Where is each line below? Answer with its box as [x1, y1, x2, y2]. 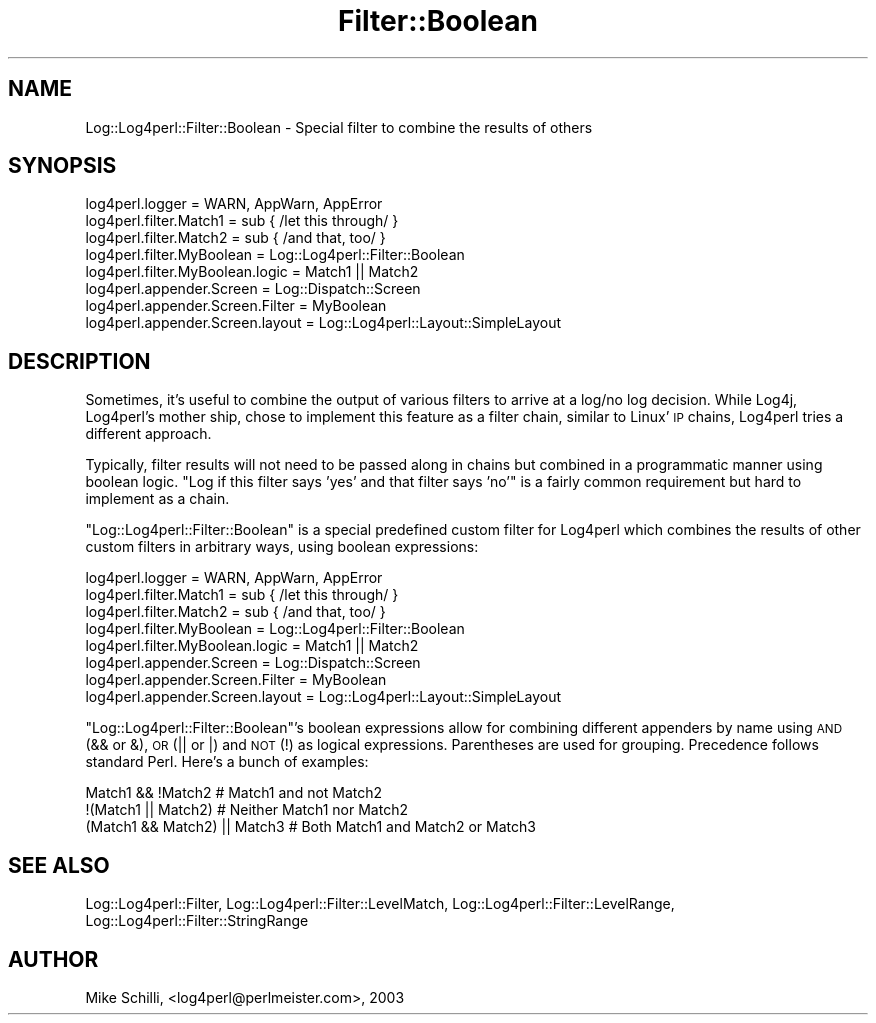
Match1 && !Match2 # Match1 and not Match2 [85, 784, 383, 802]
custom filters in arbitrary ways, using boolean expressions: [85, 538, 479, 556]
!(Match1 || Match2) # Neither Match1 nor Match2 [85, 801, 408, 819]
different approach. [85, 425, 212, 443]
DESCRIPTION [8, 348, 151, 374]
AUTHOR [8, 946, 99, 972]
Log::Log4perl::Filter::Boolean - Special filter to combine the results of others [85, 118, 593, 136]
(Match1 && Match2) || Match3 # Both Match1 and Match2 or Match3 [85, 818, 536, 836]
